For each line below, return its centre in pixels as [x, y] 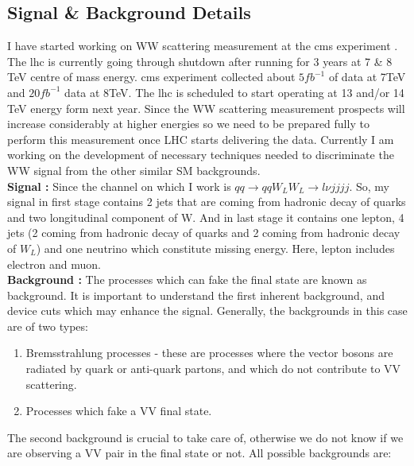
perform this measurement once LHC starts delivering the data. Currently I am [201, 139]
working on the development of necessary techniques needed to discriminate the [201, 155]
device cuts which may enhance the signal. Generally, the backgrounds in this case [207, 311]
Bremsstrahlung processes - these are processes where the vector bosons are [209, 353]
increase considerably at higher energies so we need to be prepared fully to [188, 124]
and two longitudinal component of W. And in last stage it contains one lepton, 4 [206, 217]
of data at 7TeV [367, 77]
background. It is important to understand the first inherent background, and [196, 295]
